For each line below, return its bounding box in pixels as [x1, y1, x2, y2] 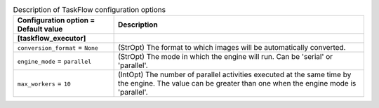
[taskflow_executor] [17, 34, 86, 43]
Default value [17, 25, 63, 34]
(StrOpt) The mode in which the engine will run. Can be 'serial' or [117, 52, 333, 62]
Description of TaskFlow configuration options [13, 5, 166, 15]
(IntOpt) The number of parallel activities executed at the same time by [117, 70, 352, 80]
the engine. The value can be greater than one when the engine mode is [117, 79, 357, 88]
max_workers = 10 [17, 79, 72, 88]
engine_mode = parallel [17, 56, 92, 66]
